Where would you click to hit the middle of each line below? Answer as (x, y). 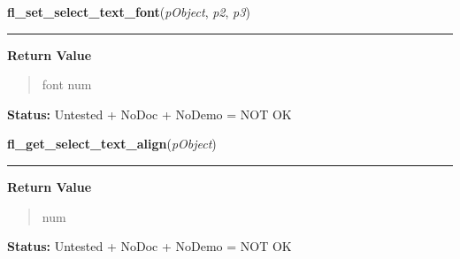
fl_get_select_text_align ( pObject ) (112, 144)
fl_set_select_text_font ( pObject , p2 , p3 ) (129, 11)
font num (67, 84)
